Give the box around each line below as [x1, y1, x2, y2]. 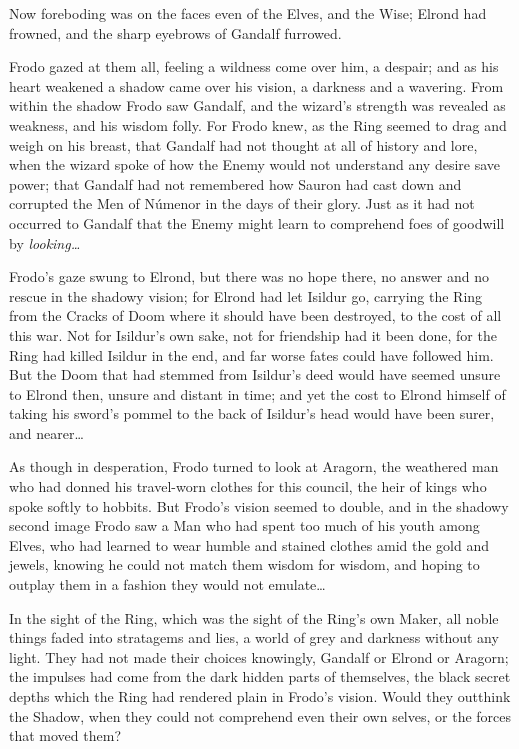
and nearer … [9, 422, 84, 443]
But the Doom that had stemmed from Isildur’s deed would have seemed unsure [9, 364, 501, 385]
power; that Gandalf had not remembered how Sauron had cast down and [9, 173, 462, 194]
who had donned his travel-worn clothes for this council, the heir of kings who [9, 476, 487, 497]
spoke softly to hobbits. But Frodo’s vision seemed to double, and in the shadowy [9, 495, 509, 516]
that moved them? [9, 725, 121, 746]
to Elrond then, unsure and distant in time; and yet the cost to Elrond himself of [9, 383, 506, 404]
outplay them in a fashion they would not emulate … [9, 574, 326, 595]
